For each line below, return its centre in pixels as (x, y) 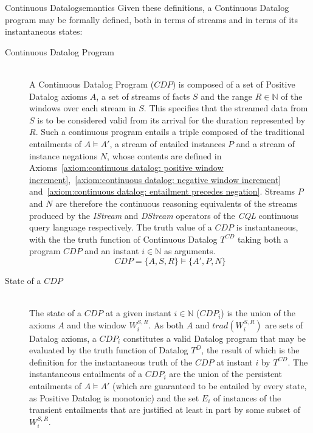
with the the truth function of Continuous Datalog (123, 239)
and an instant (112, 251)
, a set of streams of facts (143, 96)
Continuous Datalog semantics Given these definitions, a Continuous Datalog (147, 7)
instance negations (64, 155)
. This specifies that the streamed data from (226, 108)
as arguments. (190, 251)
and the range (226, 96)
